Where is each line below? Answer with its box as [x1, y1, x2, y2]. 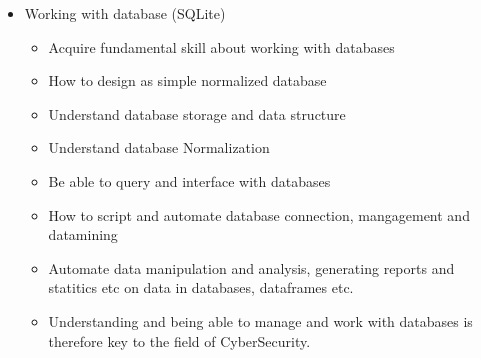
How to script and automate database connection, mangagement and [48, 204, 470, 225]
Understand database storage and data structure [48, 103, 346, 124]
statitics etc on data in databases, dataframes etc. [48, 277, 354, 298]
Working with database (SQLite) [24, 3, 226, 23]
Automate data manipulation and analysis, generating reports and [48, 257, 455, 278]
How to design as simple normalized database [48, 70, 327, 91]
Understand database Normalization [48, 137, 270, 158]
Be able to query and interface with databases [48, 170, 331, 191]
